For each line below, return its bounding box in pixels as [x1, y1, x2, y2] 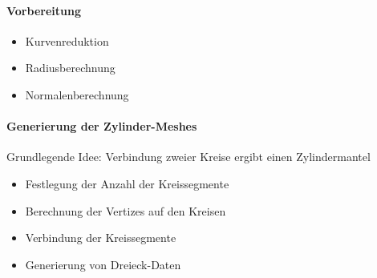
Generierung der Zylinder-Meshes [6, 118, 197, 135]
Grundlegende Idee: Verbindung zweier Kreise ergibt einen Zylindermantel [6, 148, 371, 165]
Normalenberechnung [25, 86, 129, 103]
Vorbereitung [6, 2, 81, 18]
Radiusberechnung [25, 59, 116, 76]
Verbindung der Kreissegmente [25, 229, 176, 246]
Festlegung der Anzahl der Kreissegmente [25, 175, 229, 191]
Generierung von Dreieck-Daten [25, 256, 181, 272]
